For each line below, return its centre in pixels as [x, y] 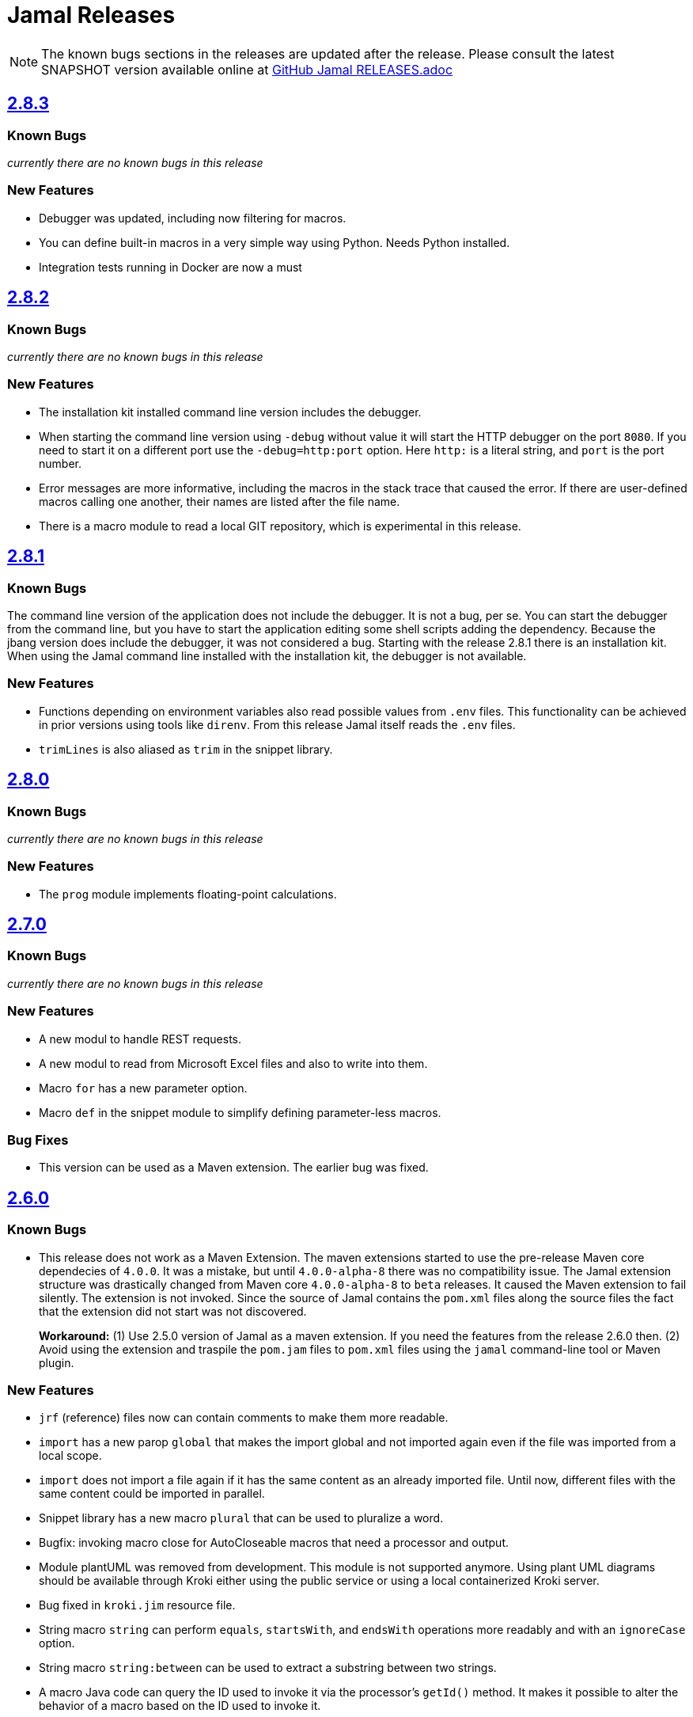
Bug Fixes [38, 1140]
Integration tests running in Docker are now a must [170, 267]
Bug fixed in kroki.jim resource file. [137, 1605]
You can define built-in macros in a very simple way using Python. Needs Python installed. [275, 242]
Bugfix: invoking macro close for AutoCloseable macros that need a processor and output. [274, 1543]
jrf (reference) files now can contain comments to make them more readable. [244, 1418]
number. [60, 463]
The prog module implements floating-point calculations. [188, 894]
